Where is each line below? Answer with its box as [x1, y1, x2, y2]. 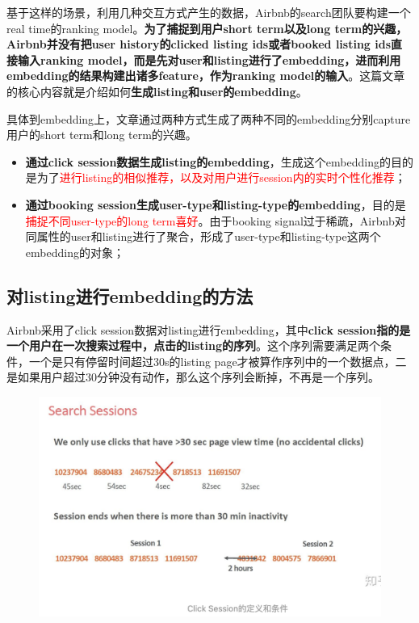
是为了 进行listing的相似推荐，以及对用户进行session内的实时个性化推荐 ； [25, 169, 406, 186]
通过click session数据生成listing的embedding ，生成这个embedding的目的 [25, 153, 413, 170]
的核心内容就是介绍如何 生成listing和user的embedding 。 [6, 82, 308, 99]
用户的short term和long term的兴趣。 [6, 126, 197, 143]
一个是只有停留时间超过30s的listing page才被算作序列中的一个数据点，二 [28, 352, 407, 369]
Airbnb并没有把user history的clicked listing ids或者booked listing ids [6, 36, 392, 53]
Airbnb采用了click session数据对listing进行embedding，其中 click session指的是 [6, 321, 411, 338]
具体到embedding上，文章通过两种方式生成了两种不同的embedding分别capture [6, 110, 411, 127]
